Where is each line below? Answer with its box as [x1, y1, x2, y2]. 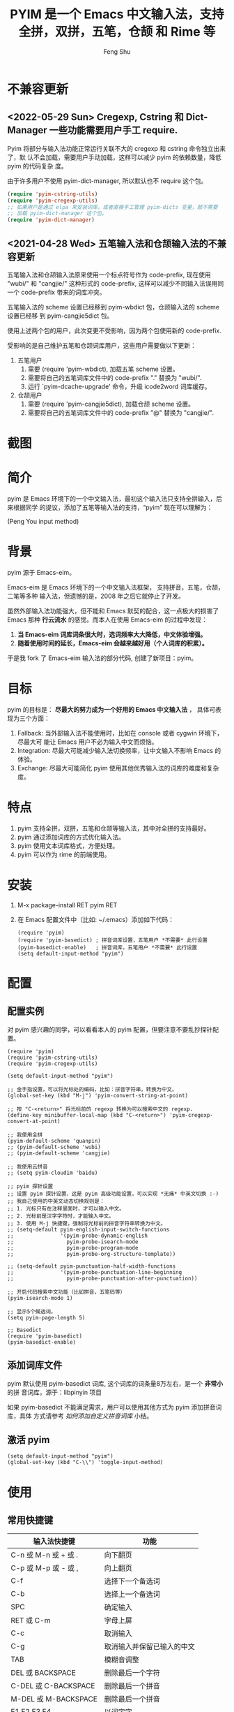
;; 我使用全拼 [7, 1131, 43, 1139]
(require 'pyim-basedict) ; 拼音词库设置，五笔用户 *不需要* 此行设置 [17, 937, 208, 944]
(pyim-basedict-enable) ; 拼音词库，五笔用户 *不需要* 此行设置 [17, 944, 197, 951]
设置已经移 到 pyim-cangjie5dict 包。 [7, 312, 114, 320]
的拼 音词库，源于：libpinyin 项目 [7, 1388, 102, 1396]
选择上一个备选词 [104, 1590, 160, 1600]
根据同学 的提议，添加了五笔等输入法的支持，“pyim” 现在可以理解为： [13, 504, 213, 512]
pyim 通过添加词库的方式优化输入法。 [17, 833, 125, 841]
